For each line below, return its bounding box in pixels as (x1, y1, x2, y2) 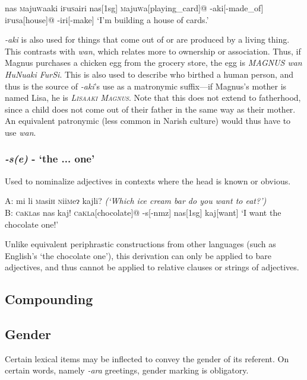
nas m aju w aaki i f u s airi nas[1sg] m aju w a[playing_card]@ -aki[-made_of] (5, 2, 264, 14)
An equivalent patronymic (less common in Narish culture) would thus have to (5, 114, 291, 127)
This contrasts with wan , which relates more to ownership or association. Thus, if (5, 44, 301, 57)
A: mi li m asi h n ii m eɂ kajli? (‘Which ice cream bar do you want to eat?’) (5, 194, 267, 207)
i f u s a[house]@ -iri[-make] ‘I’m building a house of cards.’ (5, 13, 209, 25)
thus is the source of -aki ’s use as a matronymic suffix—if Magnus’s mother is (5, 79, 287, 92)
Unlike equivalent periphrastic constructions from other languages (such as (5, 238, 276, 250)
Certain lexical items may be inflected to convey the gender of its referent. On (5, 352, 289, 365)
